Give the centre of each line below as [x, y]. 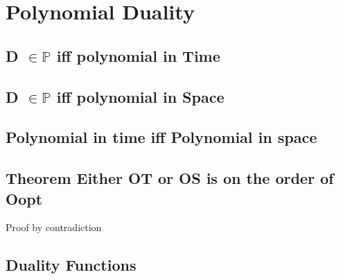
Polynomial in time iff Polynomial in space [161, 137]
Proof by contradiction [54, 227]
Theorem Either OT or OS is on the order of [170, 178]
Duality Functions [71, 265]
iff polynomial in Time [138, 55]
